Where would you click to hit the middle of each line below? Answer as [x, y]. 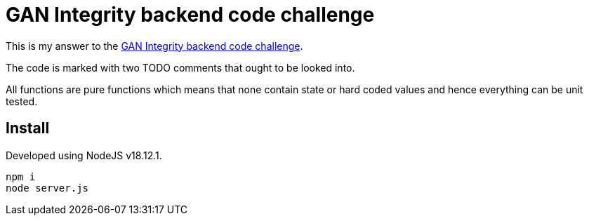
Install [28, 128]
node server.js [47, 188]
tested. [22, 101]
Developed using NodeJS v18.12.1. [84, 155]
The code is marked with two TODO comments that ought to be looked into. [180, 67]
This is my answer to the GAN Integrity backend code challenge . [154, 46]
